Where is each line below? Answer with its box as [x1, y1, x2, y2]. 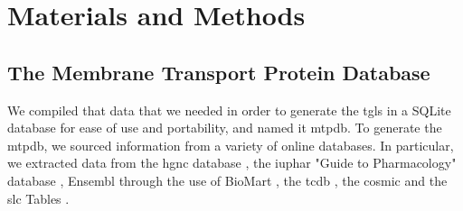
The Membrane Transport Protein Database [7, 58, 430, 86]
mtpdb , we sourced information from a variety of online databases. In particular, [7, 135, 454, 154]
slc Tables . [7, 188, 70, 207]
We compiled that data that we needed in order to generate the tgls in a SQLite [7, 100, 451, 119]
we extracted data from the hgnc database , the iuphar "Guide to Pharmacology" [7, 153, 457, 172]
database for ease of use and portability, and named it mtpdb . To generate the [7, 118, 442, 137]
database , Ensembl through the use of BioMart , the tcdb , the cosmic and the [7, 170, 448, 189]
